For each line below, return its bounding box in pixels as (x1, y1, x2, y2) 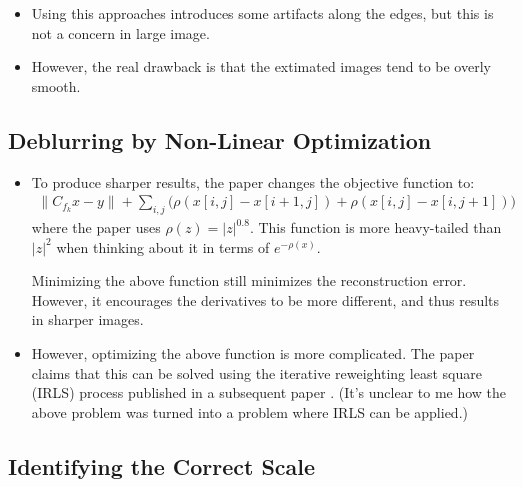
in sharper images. (31, 309, 144, 330)
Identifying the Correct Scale (8, 450, 316, 481)
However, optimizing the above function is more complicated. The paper (31, 342, 475, 363)
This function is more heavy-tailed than (258, 217, 502, 237)
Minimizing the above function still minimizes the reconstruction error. (31, 270, 467, 291)
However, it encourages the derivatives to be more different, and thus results (31, 289, 500, 310)
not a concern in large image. (31, 22, 210, 43)
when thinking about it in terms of (56, 236, 270, 257)
